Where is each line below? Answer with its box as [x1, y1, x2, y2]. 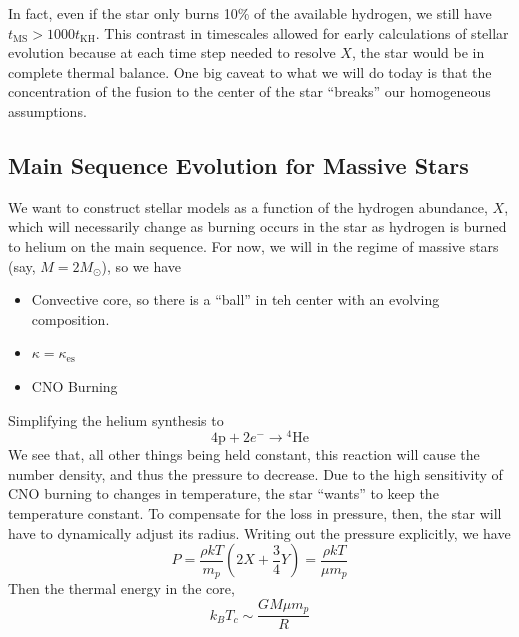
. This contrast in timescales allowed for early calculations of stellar [95, 22, 509, 43]
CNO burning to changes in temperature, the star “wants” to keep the [8, 483, 439, 504]
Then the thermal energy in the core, [8, 578, 235, 599]
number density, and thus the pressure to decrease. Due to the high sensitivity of [8, 463, 503, 484]
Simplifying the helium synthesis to [8, 409, 224, 430]
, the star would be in [351, 42, 485, 63]
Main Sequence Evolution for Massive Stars [8, 149, 469, 180]
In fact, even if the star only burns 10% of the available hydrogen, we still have [8, 3, 492, 23]
